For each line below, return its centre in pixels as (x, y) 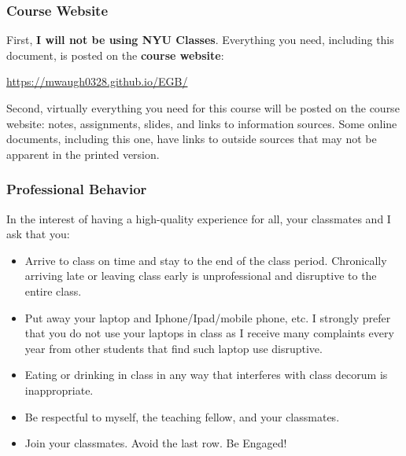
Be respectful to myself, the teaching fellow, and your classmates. (182, 416)
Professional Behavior (77, 189)
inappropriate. (59, 390)
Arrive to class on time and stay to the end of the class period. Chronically (206, 260)
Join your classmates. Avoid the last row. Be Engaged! (156, 443)
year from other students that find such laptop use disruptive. (173, 348)
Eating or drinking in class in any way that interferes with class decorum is (206, 375)
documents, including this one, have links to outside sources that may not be (192, 139)
